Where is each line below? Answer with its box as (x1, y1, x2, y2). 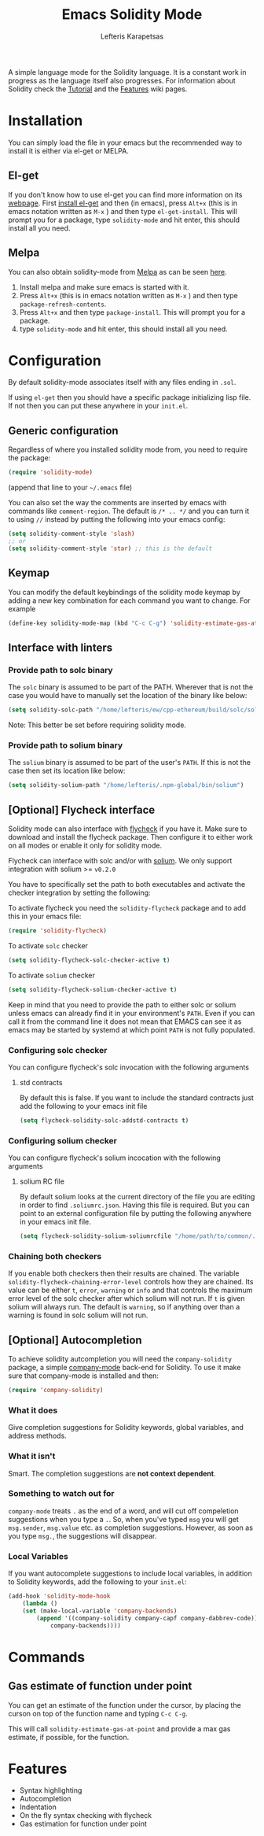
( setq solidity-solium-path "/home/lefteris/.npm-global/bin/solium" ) (8, 781, 244, 789)
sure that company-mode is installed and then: (8, 1371, 159, 1380)
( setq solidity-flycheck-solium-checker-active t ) (8, 985, 178, 993)
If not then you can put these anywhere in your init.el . (8, 401, 189, 411)
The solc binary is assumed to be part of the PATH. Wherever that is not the (8, 682, 254, 692)
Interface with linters (8, 641, 112, 654)
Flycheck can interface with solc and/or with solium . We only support (8, 855, 233, 865)
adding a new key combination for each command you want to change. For (8, 596, 251, 605)
